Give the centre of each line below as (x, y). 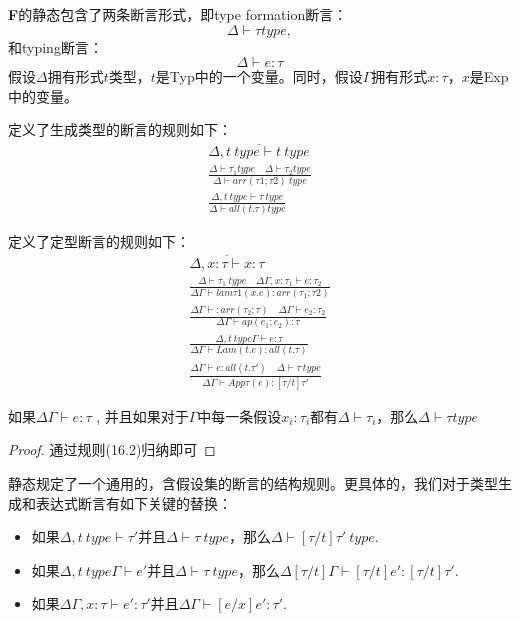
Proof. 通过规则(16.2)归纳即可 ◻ (112, 449)
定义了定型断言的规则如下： (99, 240)
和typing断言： (55, 46)
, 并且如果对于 (142, 415)
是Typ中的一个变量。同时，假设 (259, 76)
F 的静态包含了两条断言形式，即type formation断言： (178, 14)
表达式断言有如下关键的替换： (133, 502)
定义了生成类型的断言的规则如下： (120, 129)
